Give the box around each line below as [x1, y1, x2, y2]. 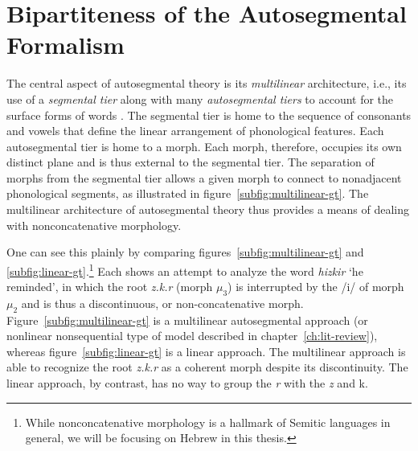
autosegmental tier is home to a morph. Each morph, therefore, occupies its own [6, 137, 402, 154]
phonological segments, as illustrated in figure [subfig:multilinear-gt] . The [6, 185, 369, 202]
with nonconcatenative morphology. [6, 216, 182, 233]
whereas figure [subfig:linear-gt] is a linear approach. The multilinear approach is [6, 342, 406, 359]
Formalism [6, 28, 125, 61]
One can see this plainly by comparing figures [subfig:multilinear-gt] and [6, 244, 364, 260]
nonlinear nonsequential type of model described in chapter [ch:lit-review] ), [6, 327, 378, 344]
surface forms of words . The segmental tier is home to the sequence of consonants [6, 106, 412, 123]
